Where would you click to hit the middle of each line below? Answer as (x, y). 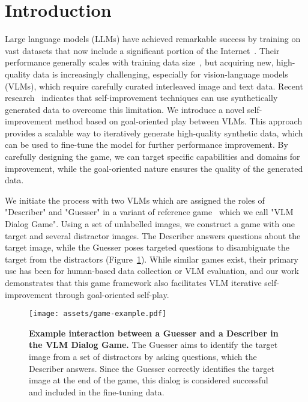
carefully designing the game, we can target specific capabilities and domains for (152, 157)
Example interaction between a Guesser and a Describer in (154, 333)
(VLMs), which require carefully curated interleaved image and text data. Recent (154, 86)
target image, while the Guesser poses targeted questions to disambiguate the (147, 247)
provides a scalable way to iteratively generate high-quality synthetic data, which (154, 132)
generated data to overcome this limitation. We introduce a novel (125, 109)
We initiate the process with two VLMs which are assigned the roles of (135, 200)
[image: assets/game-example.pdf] (98, 314)
